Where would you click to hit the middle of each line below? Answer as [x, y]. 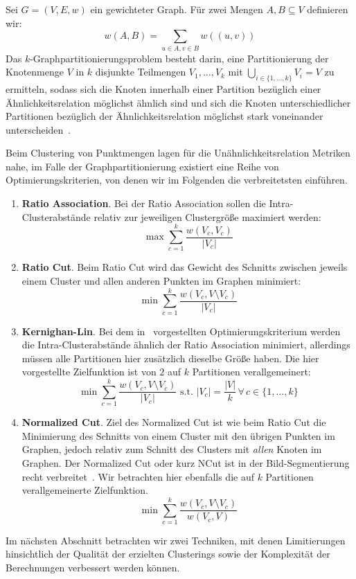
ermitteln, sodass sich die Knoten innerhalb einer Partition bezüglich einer [163, 88]
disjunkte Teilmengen [141, 72]
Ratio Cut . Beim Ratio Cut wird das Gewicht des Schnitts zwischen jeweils [185, 267]
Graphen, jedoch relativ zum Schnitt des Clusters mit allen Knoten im [172, 449]
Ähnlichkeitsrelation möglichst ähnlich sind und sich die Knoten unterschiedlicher [178, 102]
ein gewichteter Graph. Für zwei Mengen [177, 9]
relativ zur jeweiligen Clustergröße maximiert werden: [207, 216]
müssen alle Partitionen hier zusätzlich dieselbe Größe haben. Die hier [170, 358]
